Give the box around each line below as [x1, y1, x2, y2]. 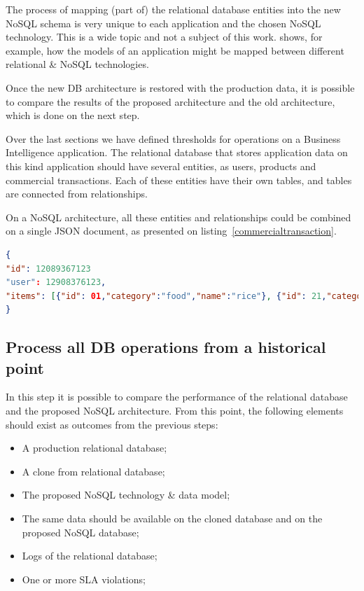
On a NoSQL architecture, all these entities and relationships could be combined [6, 209, 351, 224]
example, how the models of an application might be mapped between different [6, 43, 344, 57]
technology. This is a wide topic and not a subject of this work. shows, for [6, 29, 323, 44]
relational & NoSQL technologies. [6, 57, 149, 71]
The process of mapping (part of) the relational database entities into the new [6, 2, 341, 16]
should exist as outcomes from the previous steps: [6, 417, 218, 431]
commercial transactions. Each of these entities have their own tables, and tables [6, 172, 352, 187]
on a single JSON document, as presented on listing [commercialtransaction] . [6, 223, 337, 238]
